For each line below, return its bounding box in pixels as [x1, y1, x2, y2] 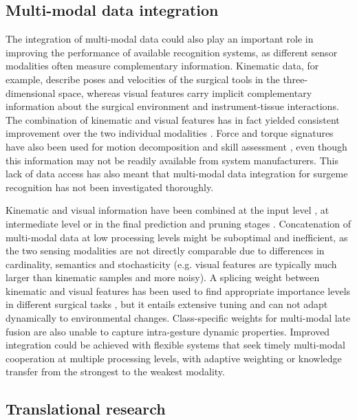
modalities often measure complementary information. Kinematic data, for [6, 58, 319, 73]
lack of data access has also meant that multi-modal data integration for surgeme [6, 166, 348, 181]
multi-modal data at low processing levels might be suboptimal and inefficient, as [6, 230, 348, 244]
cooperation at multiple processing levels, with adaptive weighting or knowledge [6, 351, 342, 365]
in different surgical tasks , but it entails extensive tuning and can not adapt [6, 297, 328, 311]
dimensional [6, 85, 56, 100]
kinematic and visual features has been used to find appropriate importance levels [6, 283, 351, 298]
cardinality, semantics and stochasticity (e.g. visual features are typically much [6, 256, 337, 271]
